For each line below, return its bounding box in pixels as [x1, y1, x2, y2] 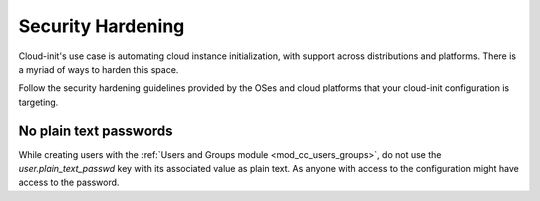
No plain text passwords [18, 122, 174, 139]
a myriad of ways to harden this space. [18, 63, 179, 75]
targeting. [18, 96, 59, 108]
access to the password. [18, 176, 120, 189]
